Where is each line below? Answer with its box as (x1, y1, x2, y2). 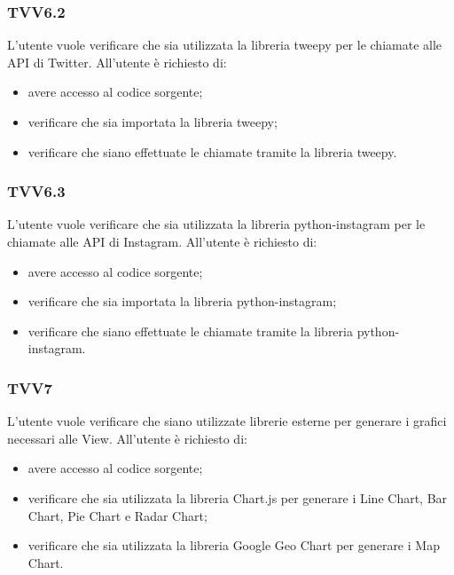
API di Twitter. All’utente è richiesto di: (7, 52, 227, 71)
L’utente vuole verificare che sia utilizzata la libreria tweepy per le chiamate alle (7, 35, 442, 54)
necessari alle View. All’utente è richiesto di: (7, 429, 247, 447)
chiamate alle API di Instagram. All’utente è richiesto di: (7, 232, 317, 250)
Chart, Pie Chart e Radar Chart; (27, 506, 207, 524)
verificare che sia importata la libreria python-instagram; (27, 292, 337, 311)
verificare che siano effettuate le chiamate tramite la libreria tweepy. (27, 142, 397, 161)
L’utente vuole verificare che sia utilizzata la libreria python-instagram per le (7, 215, 426, 233)
